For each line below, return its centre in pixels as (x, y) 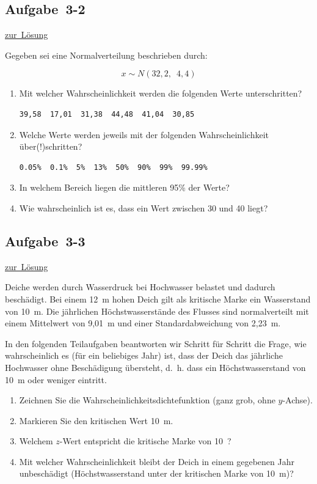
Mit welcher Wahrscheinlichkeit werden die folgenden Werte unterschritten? (161, 93)
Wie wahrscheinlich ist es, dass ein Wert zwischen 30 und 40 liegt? (144, 207)
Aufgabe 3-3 (45, 240)
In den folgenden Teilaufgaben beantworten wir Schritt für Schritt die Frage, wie (156, 343)
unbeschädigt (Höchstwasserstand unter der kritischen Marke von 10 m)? (156, 473)
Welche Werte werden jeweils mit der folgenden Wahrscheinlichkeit (144, 134)
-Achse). (297, 400)
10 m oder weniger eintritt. (56, 379)
